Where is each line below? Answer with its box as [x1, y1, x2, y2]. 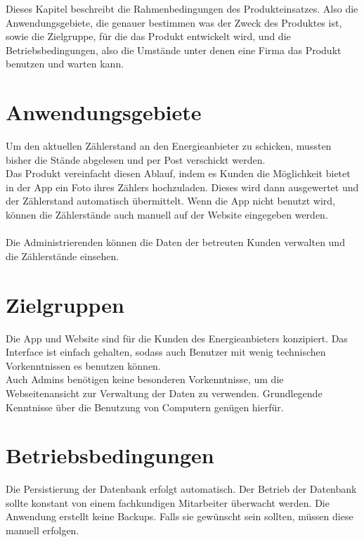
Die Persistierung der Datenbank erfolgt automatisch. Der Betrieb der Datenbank [6, 482, 357, 496]
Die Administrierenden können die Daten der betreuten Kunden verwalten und [6, 235, 345, 250]
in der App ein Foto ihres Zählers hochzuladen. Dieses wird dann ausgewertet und [6, 179, 359, 194]
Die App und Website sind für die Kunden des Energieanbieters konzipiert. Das [6, 330, 348, 345]
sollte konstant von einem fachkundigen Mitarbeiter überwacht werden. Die [6, 495, 330, 510]
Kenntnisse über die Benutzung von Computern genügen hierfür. [6, 399, 284, 414]
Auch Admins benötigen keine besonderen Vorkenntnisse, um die [6, 372, 284, 387]
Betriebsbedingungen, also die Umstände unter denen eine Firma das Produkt [6, 42, 342, 57]
